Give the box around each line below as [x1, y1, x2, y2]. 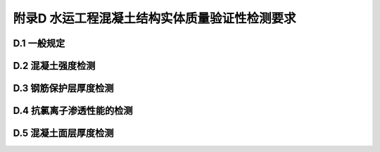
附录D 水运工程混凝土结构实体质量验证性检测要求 [13, 11, 296, 26]
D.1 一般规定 [13, 37, 65, 49]
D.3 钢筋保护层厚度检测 [13, 82, 114, 94]
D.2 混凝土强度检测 [13, 60, 96, 72]
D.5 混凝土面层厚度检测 [13, 127, 114, 139]
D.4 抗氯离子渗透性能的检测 [13, 105, 133, 117]
